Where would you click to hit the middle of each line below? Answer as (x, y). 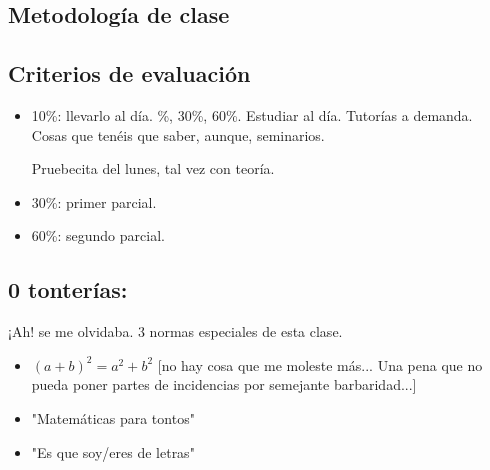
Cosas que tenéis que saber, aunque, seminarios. (178, 134)
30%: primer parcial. (94, 201)
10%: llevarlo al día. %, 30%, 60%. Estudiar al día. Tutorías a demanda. (252, 114)
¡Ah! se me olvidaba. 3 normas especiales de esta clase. (175, 331)
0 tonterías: (68, 289)
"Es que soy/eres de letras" (113, 451)
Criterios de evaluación (129, 73)
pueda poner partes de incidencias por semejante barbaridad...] (224, 384)
